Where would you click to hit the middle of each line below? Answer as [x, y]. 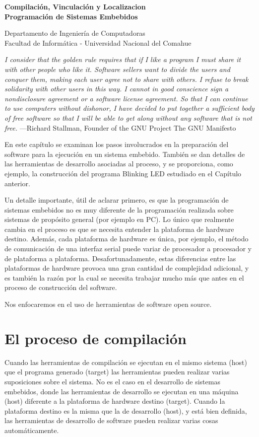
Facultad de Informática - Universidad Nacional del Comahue [98, 42]
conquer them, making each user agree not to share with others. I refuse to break [127, 79]
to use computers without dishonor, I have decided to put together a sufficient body [129, 108]
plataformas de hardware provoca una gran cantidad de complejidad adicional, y [127, 268]
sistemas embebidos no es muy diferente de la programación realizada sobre [119, 209]
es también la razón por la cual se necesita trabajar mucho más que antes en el [124, 277]
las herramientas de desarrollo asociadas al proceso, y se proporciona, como [119, 164]
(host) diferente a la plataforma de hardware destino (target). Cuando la [115, 401]
